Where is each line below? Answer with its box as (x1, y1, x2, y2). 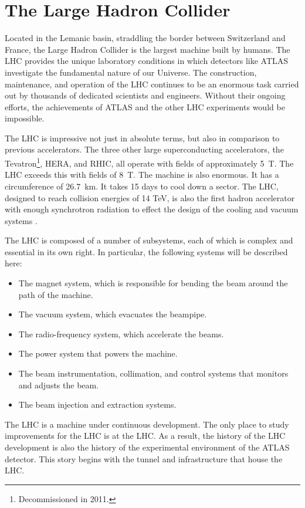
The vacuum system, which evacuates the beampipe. (18, 308, 207, 320)
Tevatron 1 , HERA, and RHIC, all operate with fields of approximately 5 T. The (5, 155, 294, 169)
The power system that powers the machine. (18, 347, 178, 360)
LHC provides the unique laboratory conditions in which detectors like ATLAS (5, 55, 289, 67)
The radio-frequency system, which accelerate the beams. (18, 327, 224, 340)
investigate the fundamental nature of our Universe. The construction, (5, 66, 257, 78)
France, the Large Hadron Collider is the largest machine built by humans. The (5, 43, 290, 55)
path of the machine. (18, 288, 93, 300)
